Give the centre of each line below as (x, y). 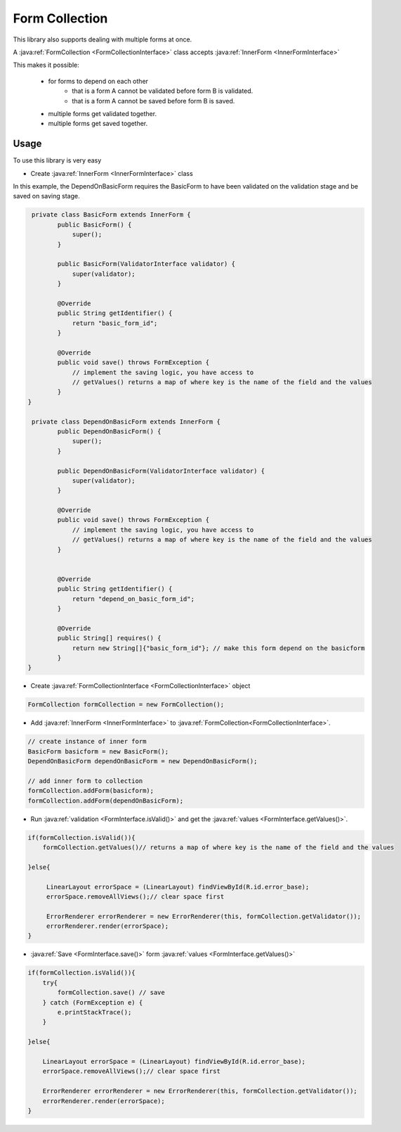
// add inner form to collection (85, 781)
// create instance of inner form (87, 742)
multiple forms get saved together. (98, 124)
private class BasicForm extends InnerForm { (111, 215)
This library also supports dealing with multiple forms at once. (103, 39)
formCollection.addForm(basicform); (91, 791)
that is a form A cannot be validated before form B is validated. (163, 91)
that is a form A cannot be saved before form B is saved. (153, 101)
